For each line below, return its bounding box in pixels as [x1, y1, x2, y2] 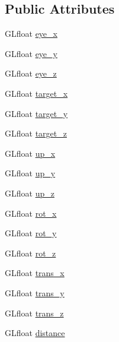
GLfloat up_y [5, 167, 56, 179]
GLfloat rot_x [5, 207, 57, 219]
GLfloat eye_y [5, 47, 57, 59]
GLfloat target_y [5, 107, 68, 119]
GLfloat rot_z [5, 246, 56, 259]
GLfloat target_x [5, 87, 68, 99]
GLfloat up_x [5, 147, 56, 159]
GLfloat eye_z [5, 67, 57, 80]
